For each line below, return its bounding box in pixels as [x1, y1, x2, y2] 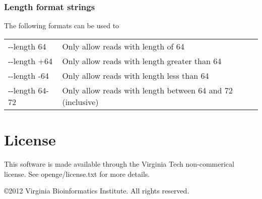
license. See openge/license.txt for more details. [4, 168, 150, 179]
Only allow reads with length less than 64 [62, 69, 209, 81]
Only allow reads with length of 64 [62, 40, 184, 52]
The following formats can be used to [4, 20, 119, 31]
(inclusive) [62, 95, 99, 108]
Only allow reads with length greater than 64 [62, 55, 222, 67]
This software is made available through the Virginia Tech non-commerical [4, 158, 234, 169]
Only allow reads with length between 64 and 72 [62, 84, 233, 96]
